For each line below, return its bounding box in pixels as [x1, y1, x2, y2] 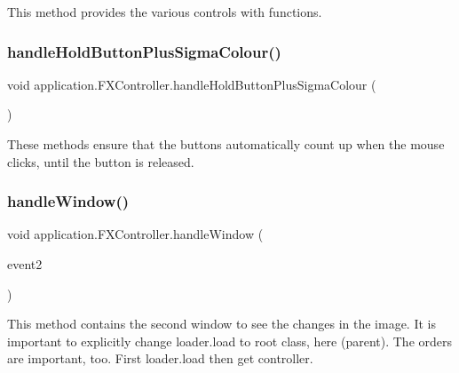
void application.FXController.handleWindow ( [7, 225, 264, 243]
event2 [7, 255, 43, 273]
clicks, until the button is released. [7, 152, 194, 171]
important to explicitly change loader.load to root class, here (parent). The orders [7, 331, 453, 350]
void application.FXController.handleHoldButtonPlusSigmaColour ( [7, 75, 376, 93]
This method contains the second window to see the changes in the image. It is [7, 314, 436, 333]
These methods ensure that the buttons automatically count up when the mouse [7, 135, 445, 153]
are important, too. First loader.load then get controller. [7, 349, 313, 368]
